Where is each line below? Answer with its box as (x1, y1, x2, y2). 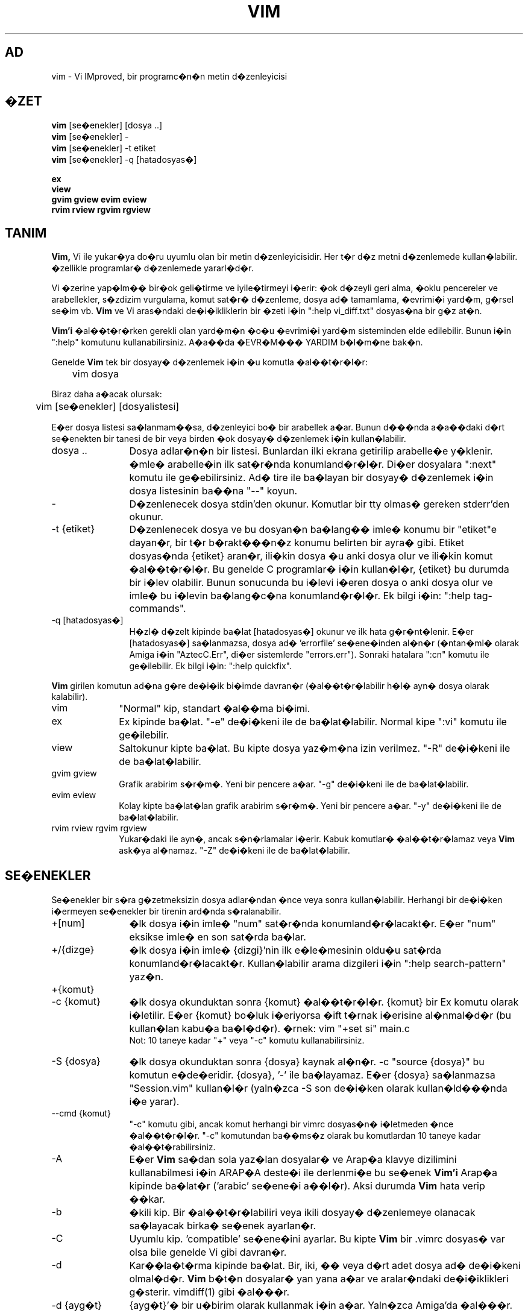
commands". (129, 602, 186, 615)
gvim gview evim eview (51, 194, 147, 205)
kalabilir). (51, 691, 88, 702)
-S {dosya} (51, 1055, 101, 1068)
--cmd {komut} (51, 1108, 111, 1119)
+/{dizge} (51, 943, 95, 956)
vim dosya (72, 368, 119, 380)
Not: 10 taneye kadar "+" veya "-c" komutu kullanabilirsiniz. (129, 1035, 365, 1046)
